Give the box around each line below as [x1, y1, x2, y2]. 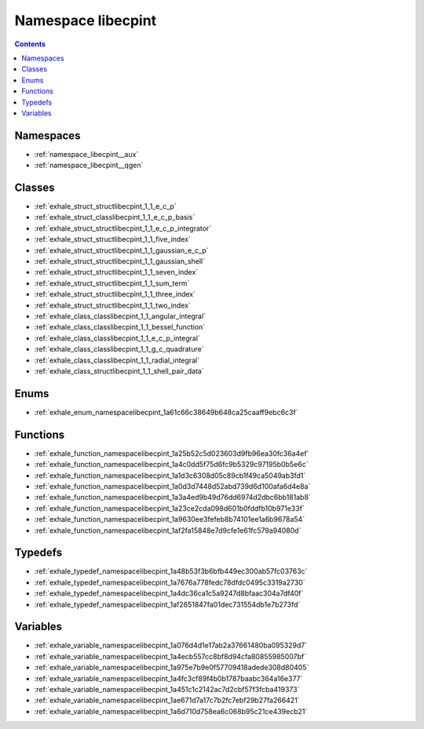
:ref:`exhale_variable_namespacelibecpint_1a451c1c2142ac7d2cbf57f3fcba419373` [34, 685, 300, 694]
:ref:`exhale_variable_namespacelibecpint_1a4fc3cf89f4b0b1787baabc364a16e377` [34, 673, 303, 683]
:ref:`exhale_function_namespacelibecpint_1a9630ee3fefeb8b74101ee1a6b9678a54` [34, 515, 305, 524]
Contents [14, 39, 46, 49]
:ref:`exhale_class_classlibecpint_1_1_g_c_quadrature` [34, 344, 204, 354]
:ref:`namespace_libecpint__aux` [34, 149, 139, 159]
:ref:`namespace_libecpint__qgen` [34, 161, 144, 170]
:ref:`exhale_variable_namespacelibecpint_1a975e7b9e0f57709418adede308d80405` [34, 663, 309, 673]
